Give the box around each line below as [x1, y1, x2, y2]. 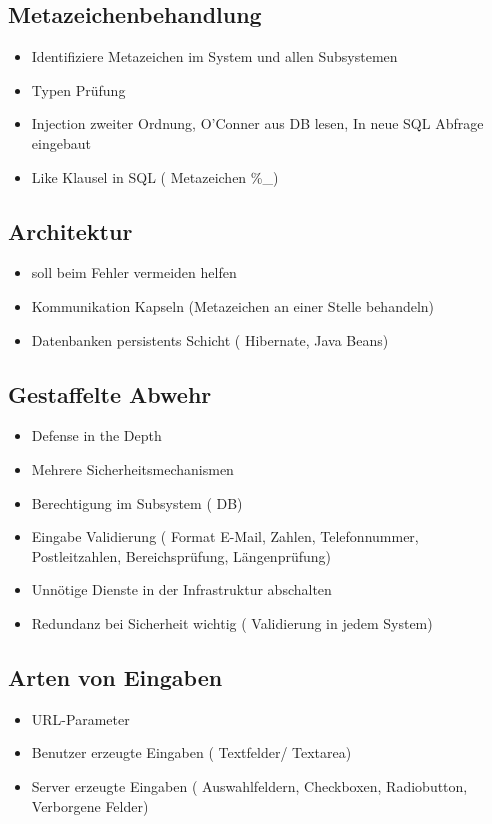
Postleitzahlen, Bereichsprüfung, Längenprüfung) [31, 545, 331, 566]
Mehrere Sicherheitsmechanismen [31, 458, 234, 479]
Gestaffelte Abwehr [8, 378, 212, 409]
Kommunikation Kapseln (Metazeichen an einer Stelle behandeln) [31, 295, 435, 316]
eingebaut [31, 132, 91, 153]
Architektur [8, 215, 133, 246]
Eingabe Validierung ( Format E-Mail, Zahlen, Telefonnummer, [31, 526, 419, 547]
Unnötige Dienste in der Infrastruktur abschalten [31, 579, 332, 600]
